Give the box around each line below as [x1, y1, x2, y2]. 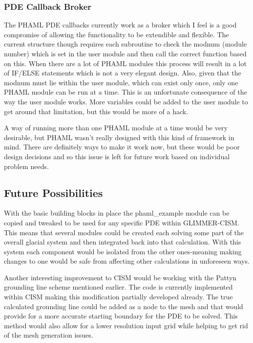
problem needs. [4, 161, 49, 171]
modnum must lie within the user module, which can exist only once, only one [4, 77, 238, 87]
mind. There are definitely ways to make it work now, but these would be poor [4, 142, 240, 152]
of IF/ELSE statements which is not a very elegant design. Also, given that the [4, 68, 241, 78]
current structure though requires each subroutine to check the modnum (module [4, 39, 247, 49]
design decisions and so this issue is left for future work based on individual [4, 151, 230, 161]
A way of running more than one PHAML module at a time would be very [4, 122, 228, 133]
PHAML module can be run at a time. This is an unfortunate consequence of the [4, 87, 247, 97]
